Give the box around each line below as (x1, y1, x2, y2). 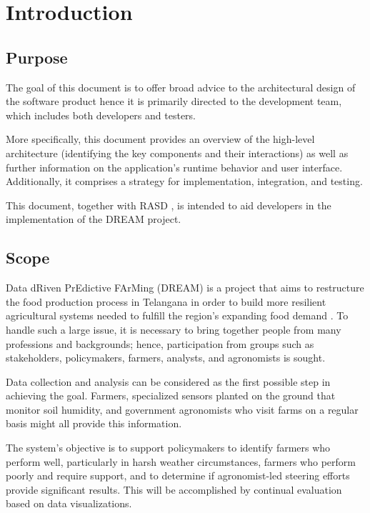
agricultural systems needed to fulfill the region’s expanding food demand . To (6, 308, 349, 323)
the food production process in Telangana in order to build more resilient (6, 294, 326, 309)
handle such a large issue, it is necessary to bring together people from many (6, 322, 341, 337)
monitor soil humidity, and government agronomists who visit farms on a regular (6, 402, 359, 417)
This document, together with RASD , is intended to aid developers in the (6, 197, 331, 212)
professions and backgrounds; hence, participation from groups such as (6, 336, 314, 351)
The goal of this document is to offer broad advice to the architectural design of (6, 79, 356, 94)
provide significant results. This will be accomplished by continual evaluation (6, 482, 342, 497)
